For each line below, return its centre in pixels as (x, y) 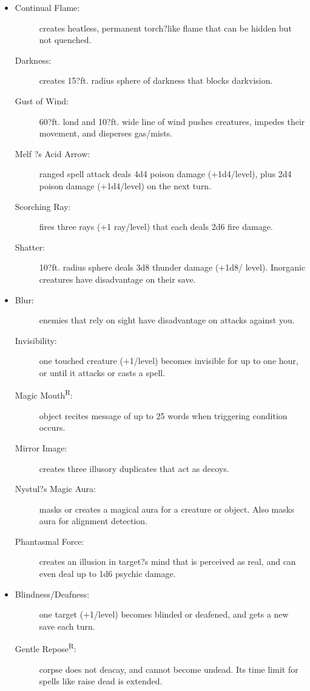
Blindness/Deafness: (52, 594)
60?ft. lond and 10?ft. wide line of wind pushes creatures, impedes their (172, 121)
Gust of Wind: (42, 100)
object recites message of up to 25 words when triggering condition (163, 415)
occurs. (52, 427)
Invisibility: (36, 340)
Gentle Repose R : (45, 648)
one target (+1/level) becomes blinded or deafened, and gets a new (164, 614)
